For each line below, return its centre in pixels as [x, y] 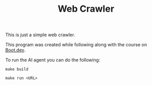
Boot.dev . [15, 50]
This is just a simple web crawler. [40, 35]
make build [17, 69]
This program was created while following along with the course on [76, 45]
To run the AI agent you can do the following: [53, 60]
